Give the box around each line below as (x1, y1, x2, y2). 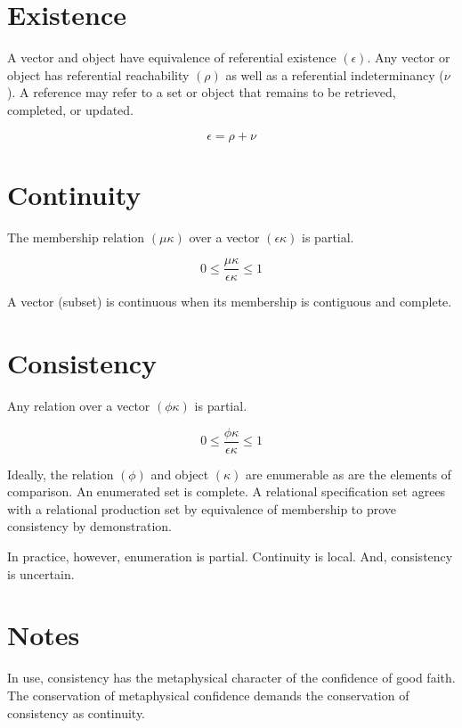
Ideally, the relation (7, 464, 114, 483)
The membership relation (7, 227, 145, 246)
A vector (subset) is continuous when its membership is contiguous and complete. (7, 292, 452, 311)
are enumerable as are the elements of (246, 464, 451, 483)
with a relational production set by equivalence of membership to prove (7, 499, 397, 518)
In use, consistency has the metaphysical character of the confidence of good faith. (7, 668, 456, 687)
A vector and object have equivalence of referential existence (7, 48, 336, 67)
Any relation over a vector (7, 397, 150, 414)
